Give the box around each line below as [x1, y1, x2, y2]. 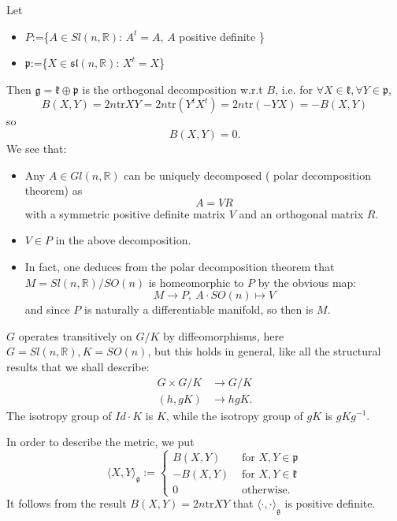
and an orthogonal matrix [239, 205, 364, 221]
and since [24, 301, 70, 318]
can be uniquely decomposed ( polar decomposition [124, 166, 371, 183]
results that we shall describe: [6, 358, 150, 374]
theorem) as [24, 182, 83, 199]
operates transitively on [18, 327, 132, 344]
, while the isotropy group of [165, 407, 303, 423]
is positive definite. [284, 495, 376, 512]
